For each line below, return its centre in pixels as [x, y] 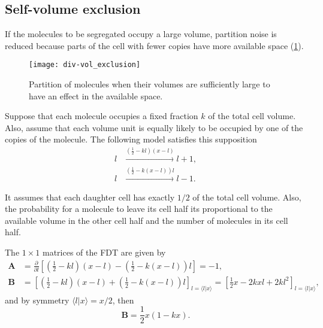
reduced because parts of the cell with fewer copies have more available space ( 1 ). [154, 45]
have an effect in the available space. [96, 95]
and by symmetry [37, 300]
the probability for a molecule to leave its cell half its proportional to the [139, 209]
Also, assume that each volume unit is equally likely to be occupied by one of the [154, 127]
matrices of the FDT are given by [104, 252]
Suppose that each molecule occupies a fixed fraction [102, 116]
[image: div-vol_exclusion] [85, 65]
